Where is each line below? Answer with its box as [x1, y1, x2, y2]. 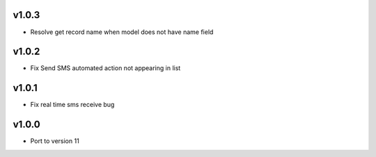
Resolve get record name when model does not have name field [30, 28, 214, 36]
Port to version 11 [30, 137, 79, 145]
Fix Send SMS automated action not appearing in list [30, 64, 181, 72]
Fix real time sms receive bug [30, 101, 115, 109]
